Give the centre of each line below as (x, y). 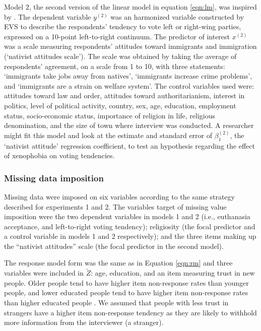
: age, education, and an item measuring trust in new (173, 273)
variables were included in (44, 273)
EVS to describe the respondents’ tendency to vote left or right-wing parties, (123, 26)
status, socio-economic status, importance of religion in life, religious (110, 115)
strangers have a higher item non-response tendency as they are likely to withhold (130, 312)
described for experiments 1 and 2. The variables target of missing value (115, 206)
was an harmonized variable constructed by (177, 16)
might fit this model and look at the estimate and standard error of (108, 135)
